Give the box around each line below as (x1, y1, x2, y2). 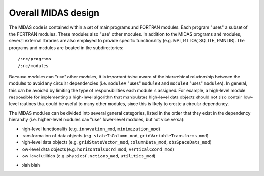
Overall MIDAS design (9, 7, 100, 18)
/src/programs (18, 56, 51, 62)
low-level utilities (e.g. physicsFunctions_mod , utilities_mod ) (21, 153, 156, 159)
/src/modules (18, 63, 49, 68)
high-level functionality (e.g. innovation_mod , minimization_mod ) (21, 126, 161, 132)
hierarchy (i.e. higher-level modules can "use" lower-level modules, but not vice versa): (9, 117, 185, 123)
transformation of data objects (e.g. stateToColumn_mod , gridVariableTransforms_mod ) (21, 133, 209, 138)
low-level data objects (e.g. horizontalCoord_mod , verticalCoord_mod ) (21, 146, 175, 152)
